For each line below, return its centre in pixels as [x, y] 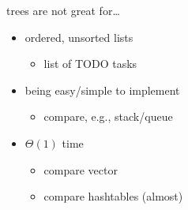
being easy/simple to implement [102, 90]
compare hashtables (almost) [113, 196]
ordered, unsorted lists [79, 37]
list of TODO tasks [90, 64]
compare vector [81, 169]
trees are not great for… [63, 10]
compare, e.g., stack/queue [108, 116]
